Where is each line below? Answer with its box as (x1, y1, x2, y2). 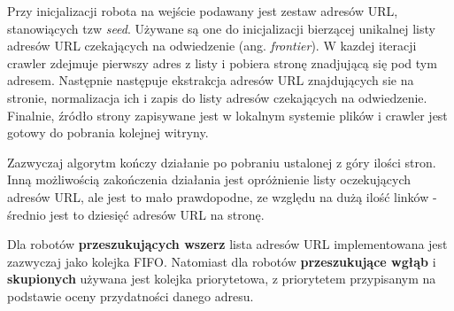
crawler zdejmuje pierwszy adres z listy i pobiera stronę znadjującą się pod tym (7, 53, 437, 72)
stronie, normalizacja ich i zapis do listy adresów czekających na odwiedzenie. (7, 88, 427, 106)
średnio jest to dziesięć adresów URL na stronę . (7, 205, 265, 223)
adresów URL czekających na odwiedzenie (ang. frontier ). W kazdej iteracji (7, 36, 417, 55)
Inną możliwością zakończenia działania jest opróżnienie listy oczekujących (7, 170, 412, 189)
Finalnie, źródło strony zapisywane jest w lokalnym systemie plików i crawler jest (7, 105, 448, 124)
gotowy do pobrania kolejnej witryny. (7, 123, 209, 142)
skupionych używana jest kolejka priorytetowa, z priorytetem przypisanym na (7, 269, 436, 288)
